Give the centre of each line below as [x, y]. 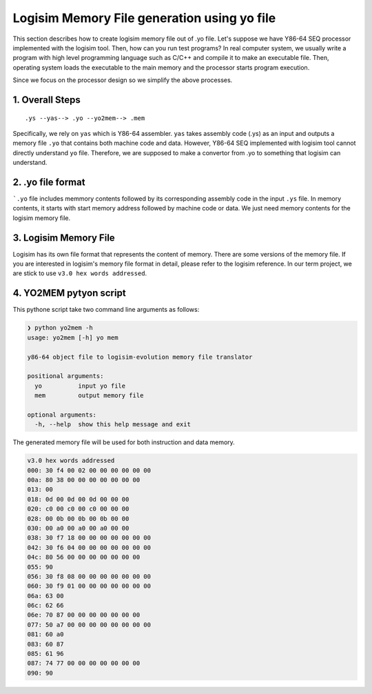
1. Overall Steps [46, 100]
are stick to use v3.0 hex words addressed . [80, 273]
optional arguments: [62, 415]
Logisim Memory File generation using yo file [144, 18]
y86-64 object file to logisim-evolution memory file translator [140, 357]
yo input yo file [80, 386]
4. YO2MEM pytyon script [70, 293]
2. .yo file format [49, 182]
